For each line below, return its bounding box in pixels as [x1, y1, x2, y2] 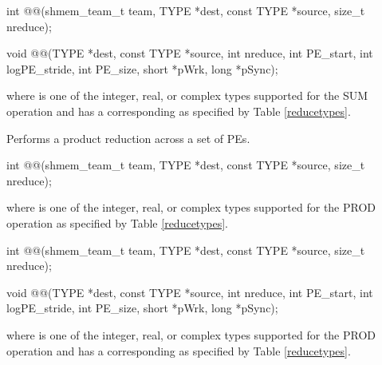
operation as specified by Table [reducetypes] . [6, 214, 228, 231]
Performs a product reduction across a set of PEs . [6, 129, 250, 146]
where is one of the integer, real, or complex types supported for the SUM [6, 87, 368, 104]
